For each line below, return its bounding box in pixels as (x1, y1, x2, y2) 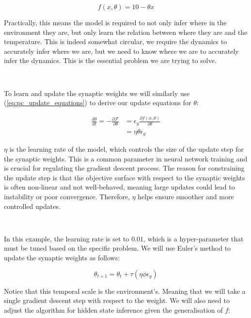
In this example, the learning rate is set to (4, 233, 129, 243)
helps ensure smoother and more (138, 191, 234, 202)
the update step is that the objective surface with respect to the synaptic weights (4, 172, 245, 182)
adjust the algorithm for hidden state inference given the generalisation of (4, 304, 223, 315)
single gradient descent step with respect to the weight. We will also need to (4, 295, 230, 305)
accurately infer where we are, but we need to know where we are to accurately (4, 46, 239, 56)
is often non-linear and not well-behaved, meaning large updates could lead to (4, 182, 235, 192)
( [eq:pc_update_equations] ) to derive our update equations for (4, 97, 191, 108)
